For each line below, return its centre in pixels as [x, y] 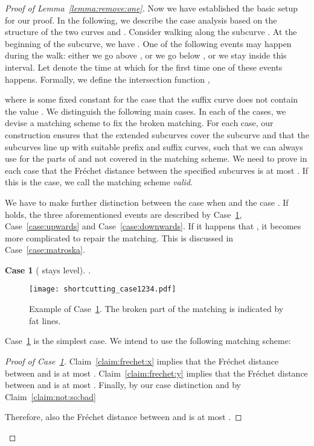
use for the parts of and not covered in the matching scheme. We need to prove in [156, 158]
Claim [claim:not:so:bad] [50, 396]
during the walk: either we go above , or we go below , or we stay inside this [146, 55]
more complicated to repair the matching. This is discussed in [119, 237]
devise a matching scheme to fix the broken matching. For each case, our [139, 123]
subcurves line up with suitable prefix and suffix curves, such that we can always [154, 146]
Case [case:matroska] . [45, 250]
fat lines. [45, 320]
